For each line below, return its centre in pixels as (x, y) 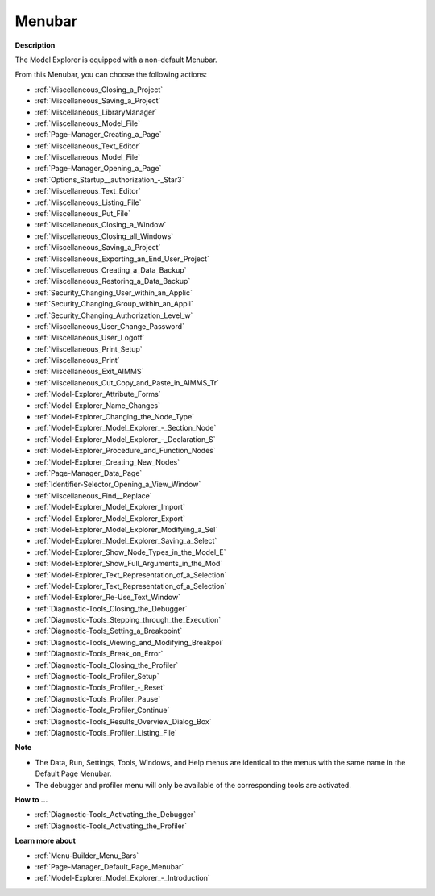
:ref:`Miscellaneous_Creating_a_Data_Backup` (111, 269)
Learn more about (46, 841)
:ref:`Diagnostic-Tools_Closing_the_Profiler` (107, 665)
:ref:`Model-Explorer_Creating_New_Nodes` (108, 462)
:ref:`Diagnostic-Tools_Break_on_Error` (99, 654)
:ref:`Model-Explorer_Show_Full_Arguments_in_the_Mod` (129, 564)
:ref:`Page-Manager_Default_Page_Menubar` (110, 866)
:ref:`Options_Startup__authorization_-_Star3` (110, 179)
